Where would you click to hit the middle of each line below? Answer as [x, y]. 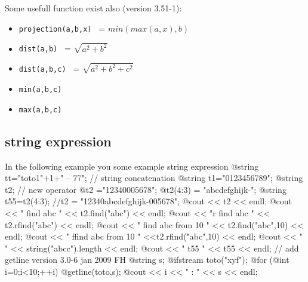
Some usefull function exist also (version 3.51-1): [93, 8]
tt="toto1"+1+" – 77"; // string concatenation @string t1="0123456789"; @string [154, 178]
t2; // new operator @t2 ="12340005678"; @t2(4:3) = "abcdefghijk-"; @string [146, 189]
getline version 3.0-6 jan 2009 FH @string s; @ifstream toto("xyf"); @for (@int [147, 260]
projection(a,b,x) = [62, 28]
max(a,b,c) [40, 110]
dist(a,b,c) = [49, 68]
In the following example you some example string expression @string [132, 166]
